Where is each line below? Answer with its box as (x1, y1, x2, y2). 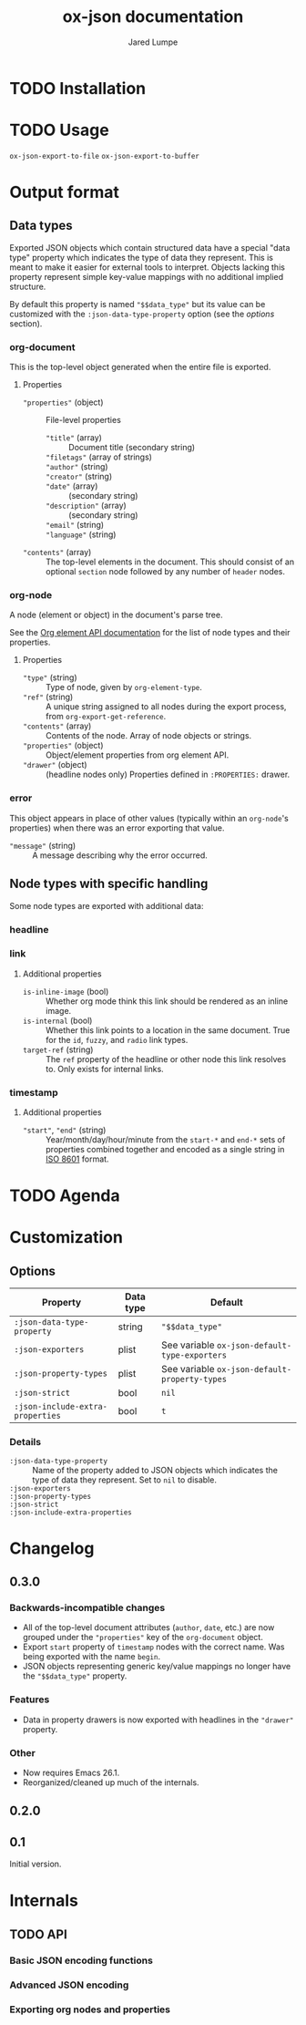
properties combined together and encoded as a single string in (45, 1144, 285, 1155)
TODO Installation (9, 77, 147, 98)
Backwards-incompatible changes (9, 1602, 166, 1615)
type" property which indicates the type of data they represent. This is (9, 252, 273, 263)
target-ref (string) (22, 1044, 94, 1055)
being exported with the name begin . (22, 1651, 161, 1662)
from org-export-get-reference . (45, 711, 167, 722)
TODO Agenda (9, 1185, 120, 1206)
